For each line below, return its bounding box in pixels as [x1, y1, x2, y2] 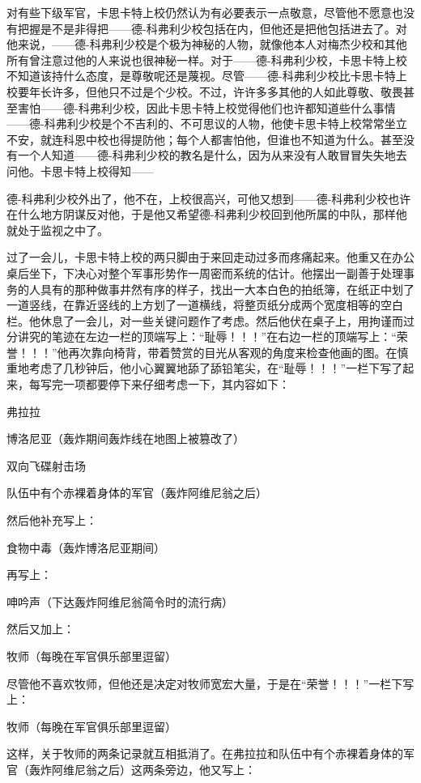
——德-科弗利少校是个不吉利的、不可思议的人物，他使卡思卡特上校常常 [6, 115, 385, 132]
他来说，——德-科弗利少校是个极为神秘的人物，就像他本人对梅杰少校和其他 [6, 36, 407, 53]
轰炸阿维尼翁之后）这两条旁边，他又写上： [28, 760, 256, 777]
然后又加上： [6, 620, 74, 637]
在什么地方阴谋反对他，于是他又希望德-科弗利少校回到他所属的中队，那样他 [6, 206, 407, 223]
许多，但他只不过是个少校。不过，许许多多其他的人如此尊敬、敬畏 [51, 83, 403, 100]
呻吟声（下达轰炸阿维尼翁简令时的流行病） [6, 593, 233, 610]
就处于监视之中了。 [6, 221, 108, 238]
